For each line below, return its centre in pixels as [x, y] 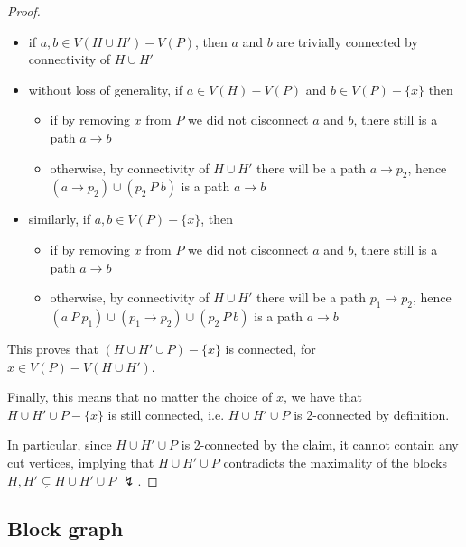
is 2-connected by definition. [372, 414]
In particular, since [60, 445]
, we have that [322, 397]
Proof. [24, 11]
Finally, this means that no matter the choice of [140, 397]
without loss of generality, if [105, 89]
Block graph [65, 528]
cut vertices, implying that [81, 462]
